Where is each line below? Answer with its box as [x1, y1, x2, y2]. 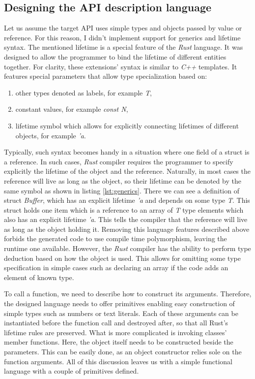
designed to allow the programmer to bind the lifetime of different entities [4, 51, 227, 62]
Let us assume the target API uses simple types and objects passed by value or [4, 23, 242, 33]
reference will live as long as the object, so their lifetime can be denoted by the [4, 175, 241, 186]
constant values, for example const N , [15, 104, 128, 114]
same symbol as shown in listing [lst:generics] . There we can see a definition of [4, 185, 239, 195]
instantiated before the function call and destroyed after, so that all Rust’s [4, 317, 228, 328]
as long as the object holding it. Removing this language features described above [4, 223, 250, 234]
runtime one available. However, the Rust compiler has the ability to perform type [4, 243, 251, 253]
